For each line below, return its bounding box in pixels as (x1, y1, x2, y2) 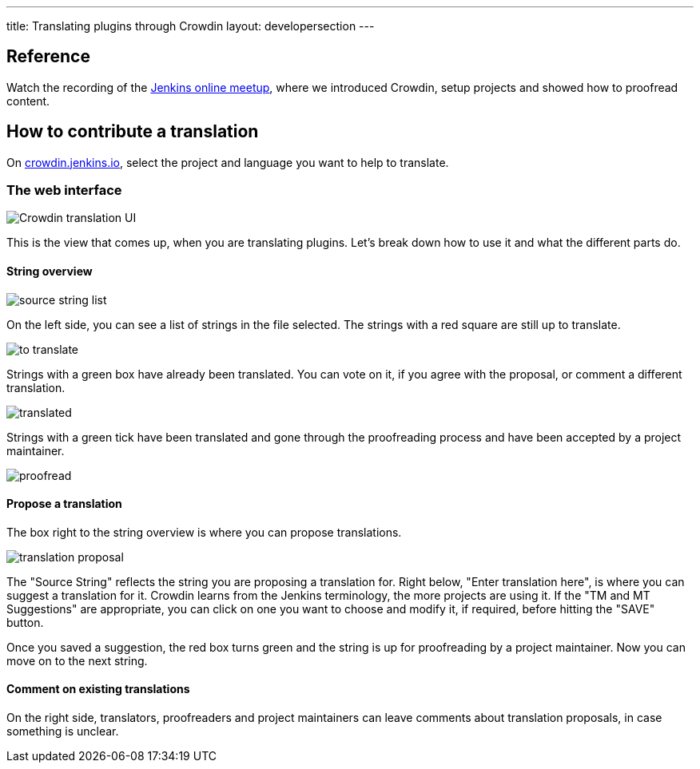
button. (6, 615, 44, 629)
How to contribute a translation (6, 121, 259, 142)
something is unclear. (6, 724, 119, 739)
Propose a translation (6, 497, 122, 511)
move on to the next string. (6, 653, 148, 668)
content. (6, 93, 50, 108)
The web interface (6, 182, 122, 199)
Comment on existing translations (6, 682, 190, 696)
